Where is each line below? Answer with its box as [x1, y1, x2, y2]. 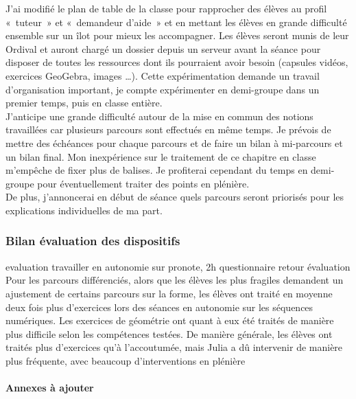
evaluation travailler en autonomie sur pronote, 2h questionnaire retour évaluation [5, 259, 351, 273]
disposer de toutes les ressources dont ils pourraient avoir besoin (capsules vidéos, [5, 55, 348, 69]
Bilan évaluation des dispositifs [5, 232, 180, 249]
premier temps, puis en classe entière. [5, 95, 163, 110]
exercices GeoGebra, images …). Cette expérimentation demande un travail [5, 68, 320, 82]
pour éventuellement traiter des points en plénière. [37, 176, 250, 190]
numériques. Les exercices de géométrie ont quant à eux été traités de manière [5, 313, 334, 328]
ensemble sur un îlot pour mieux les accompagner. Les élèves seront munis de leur [5, 28, 349, 43]
